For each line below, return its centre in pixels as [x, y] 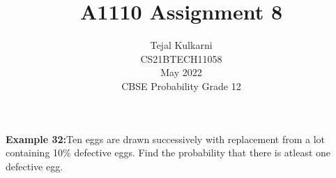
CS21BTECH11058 [181, 58]
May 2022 [181, 72]
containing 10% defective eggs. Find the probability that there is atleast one [168, 153]
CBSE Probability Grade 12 [181, 86]
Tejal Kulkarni [181, 45]
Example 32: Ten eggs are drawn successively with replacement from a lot [166, 139]
